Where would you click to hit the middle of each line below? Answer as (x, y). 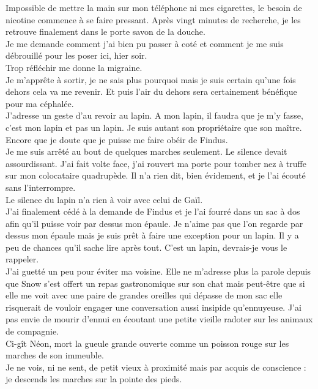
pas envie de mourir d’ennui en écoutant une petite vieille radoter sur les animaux (159, 319)
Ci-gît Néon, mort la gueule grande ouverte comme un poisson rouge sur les (147, 343)
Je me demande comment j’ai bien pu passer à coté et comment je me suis (145, 43)
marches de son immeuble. (55, 355)
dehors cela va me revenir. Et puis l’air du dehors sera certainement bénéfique (151, 91)
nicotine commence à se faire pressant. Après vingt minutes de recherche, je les (153, 19)
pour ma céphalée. (40, 103)
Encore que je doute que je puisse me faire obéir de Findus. (117, 139)
